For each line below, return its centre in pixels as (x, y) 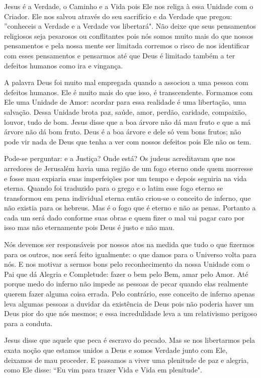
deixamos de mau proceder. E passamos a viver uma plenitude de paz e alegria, (126, 360)
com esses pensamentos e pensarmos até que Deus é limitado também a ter (120, 55)
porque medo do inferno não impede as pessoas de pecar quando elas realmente (126, 284)
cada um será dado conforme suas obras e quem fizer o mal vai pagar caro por (124, 217)
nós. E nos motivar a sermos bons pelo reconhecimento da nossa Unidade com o (127, 264)
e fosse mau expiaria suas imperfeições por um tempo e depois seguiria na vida (125, 178)
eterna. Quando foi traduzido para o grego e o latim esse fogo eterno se (114, 188)
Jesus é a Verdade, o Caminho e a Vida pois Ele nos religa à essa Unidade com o (129, 6)
